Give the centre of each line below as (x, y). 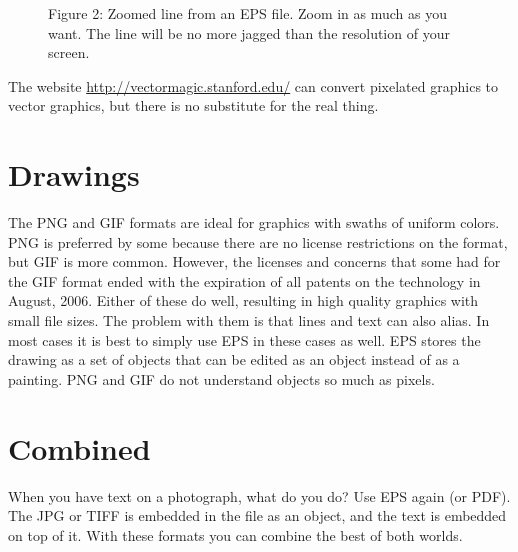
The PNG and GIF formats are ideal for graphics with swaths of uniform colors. (254, 222)
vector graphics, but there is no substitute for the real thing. (193, 105)
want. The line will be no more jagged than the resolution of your (249, 32)
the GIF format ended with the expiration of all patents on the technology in (244, 280)
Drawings (74, 174)
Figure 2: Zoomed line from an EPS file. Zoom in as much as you (248, 13)
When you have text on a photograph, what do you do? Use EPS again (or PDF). (259, 495)
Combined (79, 447)
